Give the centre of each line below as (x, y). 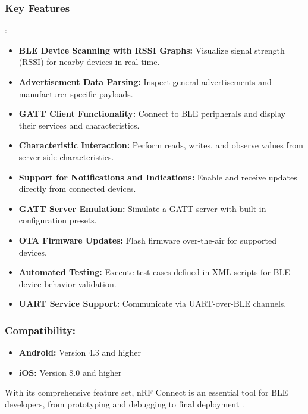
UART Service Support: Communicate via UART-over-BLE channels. (153, 304)
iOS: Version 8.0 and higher (70, 372)
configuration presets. (58, 220)
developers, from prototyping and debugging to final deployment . (125, 404)
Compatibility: (40, 330)
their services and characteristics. (79, 125)
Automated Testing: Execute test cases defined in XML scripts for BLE (154, 272)
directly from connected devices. (77, 189)
